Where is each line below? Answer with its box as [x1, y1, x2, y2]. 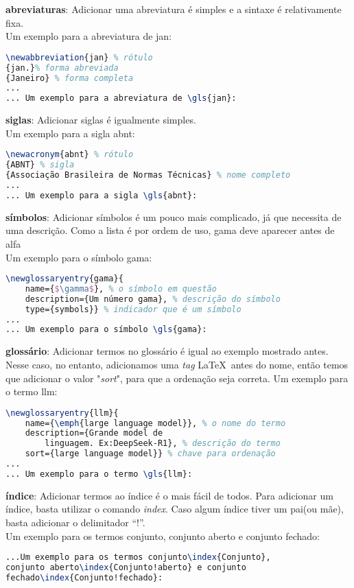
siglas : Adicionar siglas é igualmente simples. [5, 113, 196, 127]
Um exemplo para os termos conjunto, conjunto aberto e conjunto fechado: [5, 528, 320, 543]
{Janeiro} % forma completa [5, 73, 134, 83]
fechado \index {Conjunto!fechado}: [5, 572, 163, 583]
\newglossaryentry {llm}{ [5, 408, 119, 418]
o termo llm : [5, 384, 58, 399]
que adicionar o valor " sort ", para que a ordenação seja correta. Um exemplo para [5, 371, 349, 385]
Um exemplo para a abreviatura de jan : [5, 29, 172, 43]
